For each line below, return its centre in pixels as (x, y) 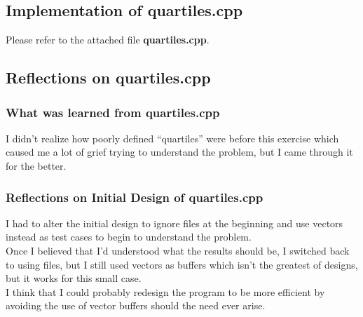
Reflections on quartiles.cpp (108, 77)
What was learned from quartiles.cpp (113, 112)
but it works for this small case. (74, 278)
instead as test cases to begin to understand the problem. (129, 237)
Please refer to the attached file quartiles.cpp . (108, 40)
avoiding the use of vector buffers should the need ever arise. (136, 305)
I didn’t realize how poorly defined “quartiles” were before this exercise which (172, 138)
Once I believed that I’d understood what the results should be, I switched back (178, 250)
